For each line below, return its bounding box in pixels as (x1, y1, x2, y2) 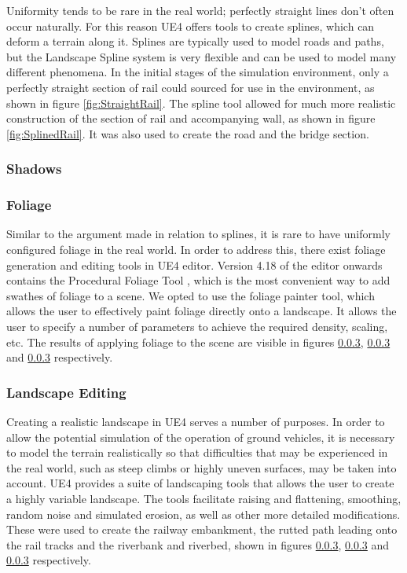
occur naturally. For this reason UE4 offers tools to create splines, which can (6, 17, 375, 34)
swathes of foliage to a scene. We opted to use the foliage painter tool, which (6, 287, 375, 303)
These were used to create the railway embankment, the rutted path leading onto (6, 521, 398, 538)
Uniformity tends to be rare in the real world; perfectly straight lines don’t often (6, 2, 394, 18)
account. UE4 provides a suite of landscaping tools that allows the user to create (6, 475, 394, 491)
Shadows (6, 159, 62, 178)
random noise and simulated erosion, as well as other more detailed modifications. (6, 505, 401, 522)
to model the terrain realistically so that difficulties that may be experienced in (6, 444, 388, 461)
